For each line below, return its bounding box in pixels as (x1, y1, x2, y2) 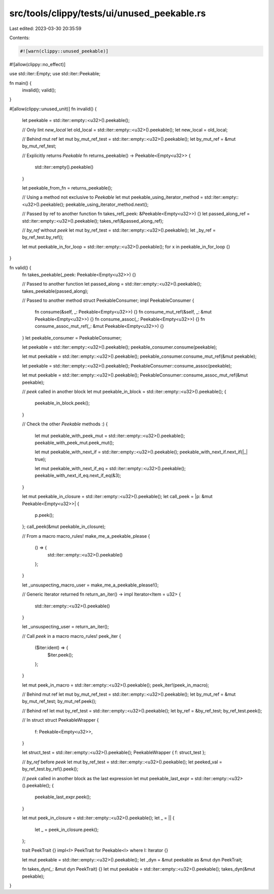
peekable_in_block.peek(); (35, 400, 90, 406)
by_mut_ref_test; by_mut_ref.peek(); (22, 698, 96, 704)
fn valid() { (9, 264, 31, 270)
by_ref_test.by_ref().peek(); (22, 766, 79, 772)
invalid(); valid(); (22, 87, 56, 94)
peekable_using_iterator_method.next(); (65, 201, 149, 207)
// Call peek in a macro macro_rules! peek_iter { (22, 633, 121, 639)
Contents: (9, 35, 30, 41)
